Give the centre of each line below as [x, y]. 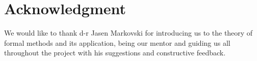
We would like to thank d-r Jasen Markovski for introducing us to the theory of [128, 33]
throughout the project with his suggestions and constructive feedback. [115, 53]
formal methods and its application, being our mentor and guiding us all [117, 42]
